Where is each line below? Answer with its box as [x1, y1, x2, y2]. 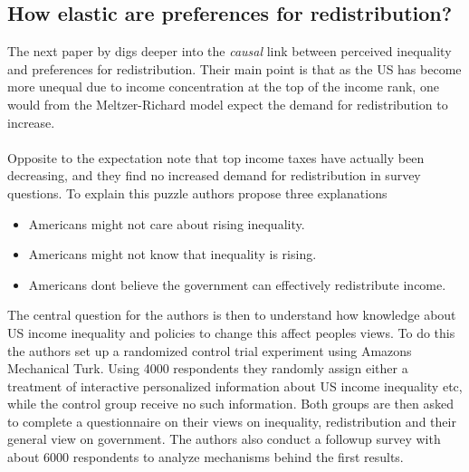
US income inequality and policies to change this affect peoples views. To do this [7, 323, 455, 342]
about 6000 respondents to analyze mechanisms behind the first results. [7, 448, 404, 467]
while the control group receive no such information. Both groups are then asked [7, 394, 454, 413]
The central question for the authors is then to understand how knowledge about [7, 305, 456, 324]
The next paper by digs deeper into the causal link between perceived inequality [7, 42, 452, 61]
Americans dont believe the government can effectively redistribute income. [28, 275, 446, 294]
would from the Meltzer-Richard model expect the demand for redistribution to [7, 94, 448, 113]
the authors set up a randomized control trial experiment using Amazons [7, 341, 412, 360]
